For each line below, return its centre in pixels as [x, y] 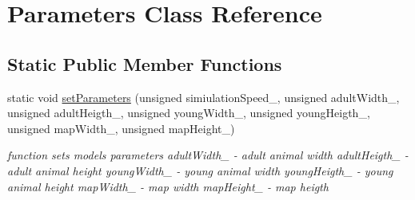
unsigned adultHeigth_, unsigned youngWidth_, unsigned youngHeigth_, [189, 113]
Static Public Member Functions [145, 63]
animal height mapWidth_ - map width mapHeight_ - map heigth [168, 186]
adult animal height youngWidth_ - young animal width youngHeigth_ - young [200, 170]
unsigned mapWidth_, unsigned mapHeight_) [121, 128]
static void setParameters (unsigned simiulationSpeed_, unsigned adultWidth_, [204, 97]
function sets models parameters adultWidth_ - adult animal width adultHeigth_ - [208, 155]
